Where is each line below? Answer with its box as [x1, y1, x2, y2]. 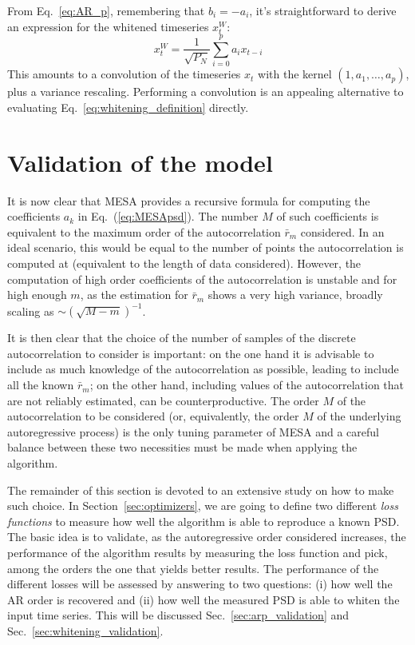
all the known [7, 376, 74, 393]
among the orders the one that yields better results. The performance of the [7, 559, 379, 576]
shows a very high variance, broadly [207, 286, 383, 303]
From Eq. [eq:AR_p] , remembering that [7, 2, 205, 18]
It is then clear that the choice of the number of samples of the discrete [7, 329, 356, 346]
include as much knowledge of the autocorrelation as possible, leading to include [7, 360, 399, 377]
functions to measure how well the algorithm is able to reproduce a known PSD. [7, 512, 400, 529]
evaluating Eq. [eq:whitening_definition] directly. [7, 98, 249, 115]
